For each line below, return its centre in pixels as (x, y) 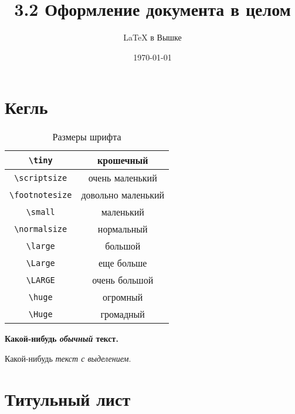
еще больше (123, 263)
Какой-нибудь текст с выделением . (68, 358)
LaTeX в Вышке (152, 37)
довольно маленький (123, 195)
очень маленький (123, 178)
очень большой (123, 280)
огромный (123, 297)
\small (40, 212)
